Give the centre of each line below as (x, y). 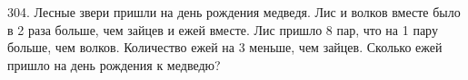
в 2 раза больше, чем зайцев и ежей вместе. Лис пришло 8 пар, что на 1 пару (223, 29)
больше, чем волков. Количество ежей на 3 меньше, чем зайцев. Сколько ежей (225, 47)
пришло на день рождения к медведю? (114, 64)
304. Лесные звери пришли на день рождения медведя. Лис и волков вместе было (234, 12)
